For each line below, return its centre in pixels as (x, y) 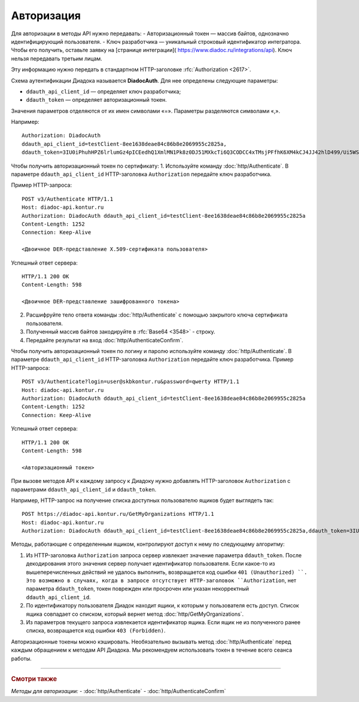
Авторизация (46, 16)
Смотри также (34, 679)
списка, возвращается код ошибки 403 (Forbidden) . (96, 631)
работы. (22, 658)
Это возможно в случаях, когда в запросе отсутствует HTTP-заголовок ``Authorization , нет (161, 581)
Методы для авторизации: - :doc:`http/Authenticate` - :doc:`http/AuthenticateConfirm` (119, 691)
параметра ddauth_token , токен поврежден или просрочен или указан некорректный (138, 589)
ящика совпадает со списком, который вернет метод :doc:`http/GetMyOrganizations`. (135, 614)
